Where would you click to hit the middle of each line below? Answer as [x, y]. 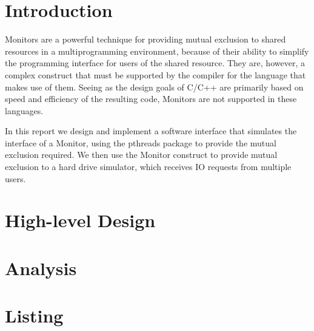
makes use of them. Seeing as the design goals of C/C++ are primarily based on [154, 87]
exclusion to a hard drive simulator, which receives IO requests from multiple [148, 167]
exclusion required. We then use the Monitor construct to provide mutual [141, 155]
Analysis [41, 268]
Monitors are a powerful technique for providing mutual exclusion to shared [145, 39]
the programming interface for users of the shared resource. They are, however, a [155, 63]
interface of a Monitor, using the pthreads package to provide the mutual [141, 142]
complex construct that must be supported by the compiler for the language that [155, 74]
